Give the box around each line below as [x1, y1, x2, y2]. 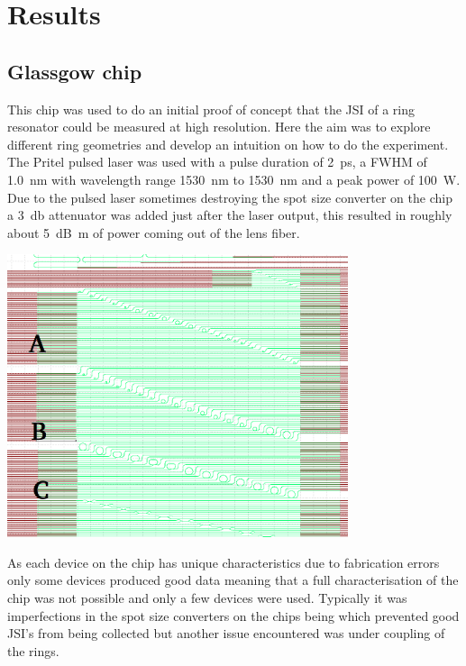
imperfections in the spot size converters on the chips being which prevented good [7, 606, 460, 625]
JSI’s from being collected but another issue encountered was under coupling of [7, 624, 445, 643]
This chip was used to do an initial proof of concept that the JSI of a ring [7, 99, 416, 118]
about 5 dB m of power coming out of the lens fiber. [7, 223, 300, 242]
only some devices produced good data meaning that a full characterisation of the [7, 570, 459, 589]
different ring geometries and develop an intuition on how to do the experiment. [7, 134, 449, 153]
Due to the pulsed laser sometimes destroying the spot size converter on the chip [7, 187, 452, 206]
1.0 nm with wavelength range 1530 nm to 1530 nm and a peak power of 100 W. [7, 169, 461, 188]
